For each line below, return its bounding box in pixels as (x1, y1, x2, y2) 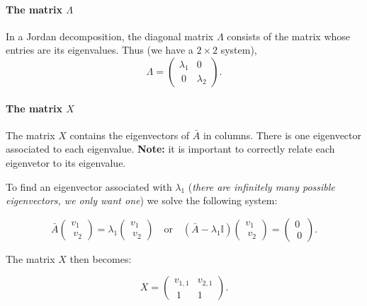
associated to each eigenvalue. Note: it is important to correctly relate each (6, 141, 335, 156)
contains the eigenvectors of (69, 127, 190, 142)
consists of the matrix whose (227, 28, 351, 43)
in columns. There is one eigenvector (203, 127, 361, 142)
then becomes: (69, 251, 132, 266)
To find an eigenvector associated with (6, 179, 172, 194)
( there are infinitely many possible (188, 179, 335, 194)
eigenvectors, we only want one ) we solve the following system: (6, 193, 278, 208)
